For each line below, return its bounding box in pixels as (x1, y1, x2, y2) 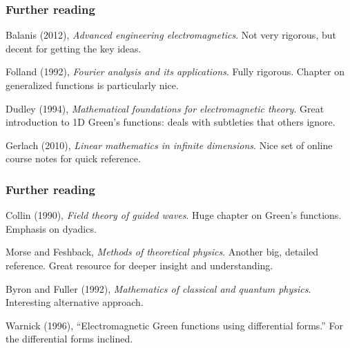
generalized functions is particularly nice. (6, 78, 179, 92)
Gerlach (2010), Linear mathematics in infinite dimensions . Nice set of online (6, 137, 333, 152)
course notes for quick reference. (6, 151, 141, 166)
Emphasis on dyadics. (6, 221, 97, 235)
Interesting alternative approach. (6, 295, 144, 309)
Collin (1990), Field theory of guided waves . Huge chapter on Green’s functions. (6, 208, 342, 222)
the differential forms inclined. (6, 331, 133, 346)
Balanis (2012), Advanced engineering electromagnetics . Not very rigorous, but (6, 28, 336, 42)
